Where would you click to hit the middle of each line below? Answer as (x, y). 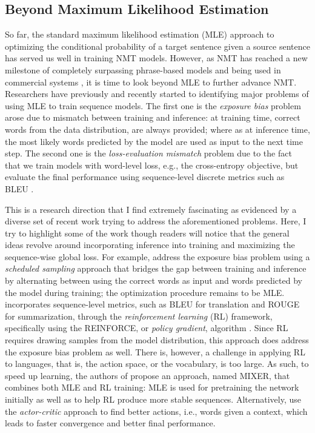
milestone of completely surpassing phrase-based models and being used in (143, 69)
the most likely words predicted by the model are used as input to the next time (154, 141)
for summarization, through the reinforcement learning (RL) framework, (139, 316)
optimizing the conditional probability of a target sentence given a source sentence (157, 46)
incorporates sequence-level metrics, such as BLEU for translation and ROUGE (152, 304)
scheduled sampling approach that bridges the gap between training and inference (156, 268)
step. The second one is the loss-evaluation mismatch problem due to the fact (148, 153)
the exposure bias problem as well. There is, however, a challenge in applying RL (155, 351)
